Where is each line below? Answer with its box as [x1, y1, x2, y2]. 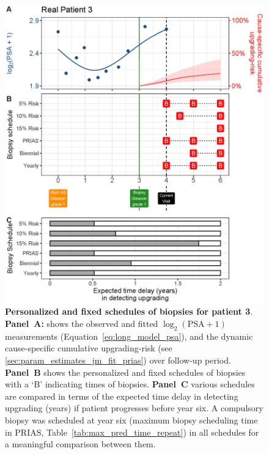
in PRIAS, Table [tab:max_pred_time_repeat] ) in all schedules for [5, 425, 259, 438]
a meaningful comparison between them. [5, 438, 156, 450]
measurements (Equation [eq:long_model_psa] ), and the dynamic [5, 329, 253, 342]
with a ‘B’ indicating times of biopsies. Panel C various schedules [5, 378, 255, 390]
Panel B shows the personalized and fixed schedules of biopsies [5, 365, 246, 378]
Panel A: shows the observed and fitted [5, 317, 158, 330]
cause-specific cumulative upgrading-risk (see [5, 342, 172, 354]
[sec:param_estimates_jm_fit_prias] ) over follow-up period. [5, 354, 231, 366]
